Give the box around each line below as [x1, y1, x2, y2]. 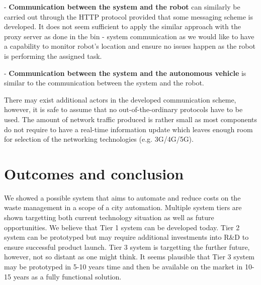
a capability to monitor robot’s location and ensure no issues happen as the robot [4, 41, 255, 51]
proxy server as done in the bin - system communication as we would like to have [4, 31, 254, 41]
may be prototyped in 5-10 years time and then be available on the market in [4, 261, 243, 271]
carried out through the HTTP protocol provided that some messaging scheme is [4, 11, 253, 22]
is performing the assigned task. [4, 50, 102, 61]
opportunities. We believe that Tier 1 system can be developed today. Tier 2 [4, 222, 240, 232]
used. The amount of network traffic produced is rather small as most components [4, 114, 257, 124]
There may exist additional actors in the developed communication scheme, [4, 94, 236, 105]
